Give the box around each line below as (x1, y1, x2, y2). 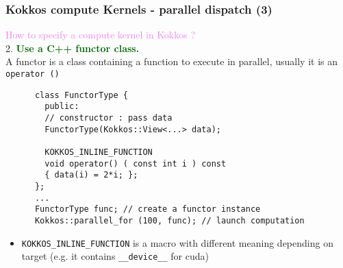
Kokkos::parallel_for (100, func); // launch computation (34, 215, 305, 226)
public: (45, 101, 79, 112)
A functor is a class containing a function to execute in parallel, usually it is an (5, 54, 338, 69)
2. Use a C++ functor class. (5, 40, 140, 55)
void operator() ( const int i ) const (45, 158, 227, 169)
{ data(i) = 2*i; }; (45, 170, 138, 180)
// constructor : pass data (45, 112, 173, 123)
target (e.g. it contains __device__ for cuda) (21, 249, 209, 263)
